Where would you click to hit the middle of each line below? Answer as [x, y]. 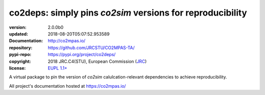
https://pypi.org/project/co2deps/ [82, 55]
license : [17, 68]
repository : [21, 47]
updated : [19, 34]
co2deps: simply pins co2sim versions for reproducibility [128, 13]
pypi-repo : [20, 55]
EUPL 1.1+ [58, 68]
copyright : [20, 61]
